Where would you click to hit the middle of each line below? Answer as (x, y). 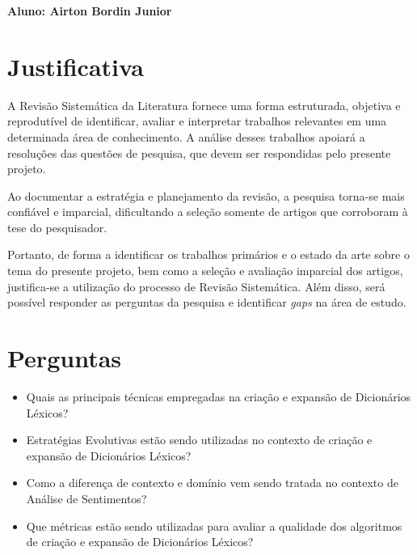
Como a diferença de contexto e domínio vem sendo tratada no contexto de (212, 483)
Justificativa (76, 66)
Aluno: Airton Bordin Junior (90, 11)
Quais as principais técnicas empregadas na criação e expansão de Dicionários (219, 396)
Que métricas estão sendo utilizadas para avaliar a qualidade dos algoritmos (214, 525)
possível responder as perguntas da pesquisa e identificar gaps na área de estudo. (207, 302)
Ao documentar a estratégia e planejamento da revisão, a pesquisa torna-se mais (206, 195)
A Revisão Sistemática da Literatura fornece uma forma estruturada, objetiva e (204, 105)
